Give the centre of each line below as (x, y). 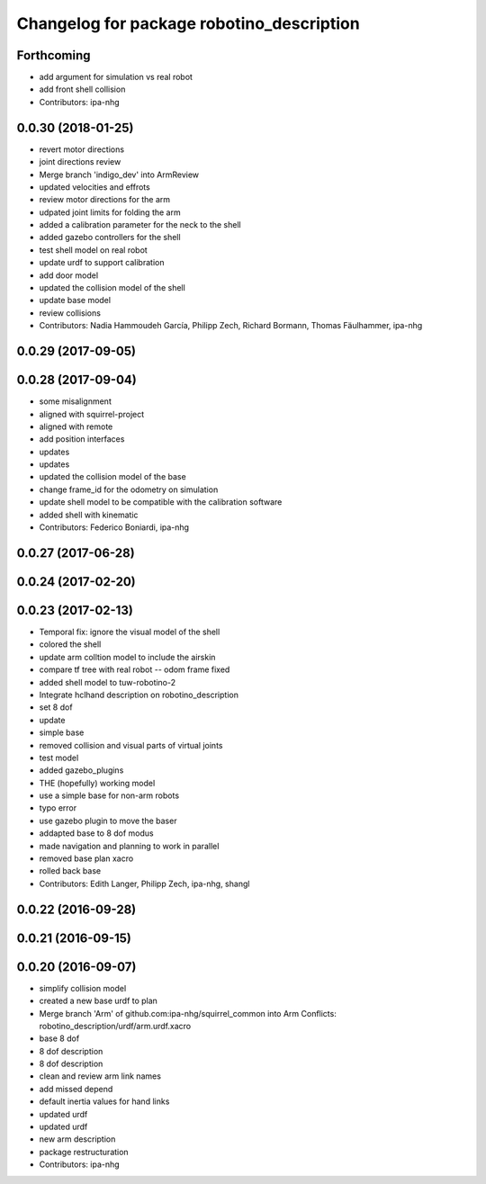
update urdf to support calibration (102, 263)
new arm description (77, 1139)
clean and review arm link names (100, 1076)
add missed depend (76, 1089)
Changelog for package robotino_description (188, 23)
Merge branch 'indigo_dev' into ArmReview (119, 175)
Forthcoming (54, 55)
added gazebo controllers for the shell (110, 238)
